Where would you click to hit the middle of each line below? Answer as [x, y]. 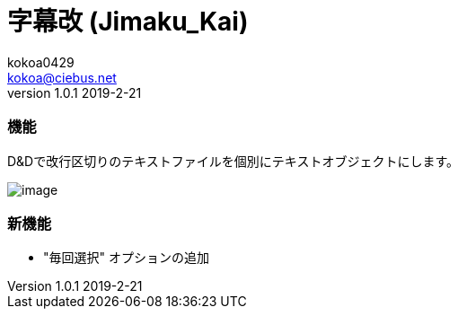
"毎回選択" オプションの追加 [126, 258]
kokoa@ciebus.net [62, 77]
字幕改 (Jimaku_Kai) [128, 22]
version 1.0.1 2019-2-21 [75, 92]
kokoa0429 [41, 62]
